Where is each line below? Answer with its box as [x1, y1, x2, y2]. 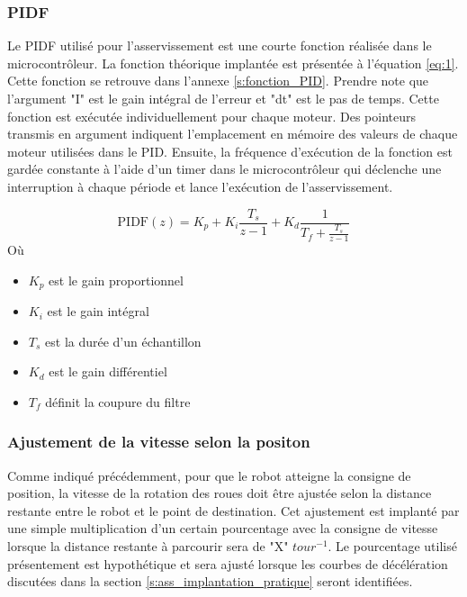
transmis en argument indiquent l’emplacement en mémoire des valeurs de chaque [7, 124, 458, 143]
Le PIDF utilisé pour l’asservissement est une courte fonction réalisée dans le [7, 36, 432, 55]
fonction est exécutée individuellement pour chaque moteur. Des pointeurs [7, 106, 416, 125]
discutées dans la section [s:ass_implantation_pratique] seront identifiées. [7, 572, 413, 591]
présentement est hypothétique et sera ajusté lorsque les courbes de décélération [7, 554, 448, 573]
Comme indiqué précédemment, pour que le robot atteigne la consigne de [7, 466, 411, 484]
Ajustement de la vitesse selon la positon [7, 430, 310, 453]
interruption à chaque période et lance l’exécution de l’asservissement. [7, 176, 393, 195]
